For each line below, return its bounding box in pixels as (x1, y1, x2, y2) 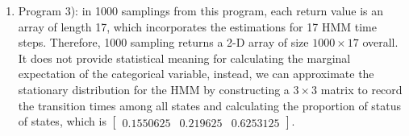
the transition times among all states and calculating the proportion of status (18, 97, 402, 113)
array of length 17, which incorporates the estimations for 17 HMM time (18, 18, 377, 35)
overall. (362, 34, 399, 51)
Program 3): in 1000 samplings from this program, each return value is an (18, 2, 384, 19)
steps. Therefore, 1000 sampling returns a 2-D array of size (18, 34, 309, 51)
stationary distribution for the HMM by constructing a (18, 80, 290, 97)
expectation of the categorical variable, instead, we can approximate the (18, 65, 374, 82)
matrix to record (320, 80, 403, 97)
